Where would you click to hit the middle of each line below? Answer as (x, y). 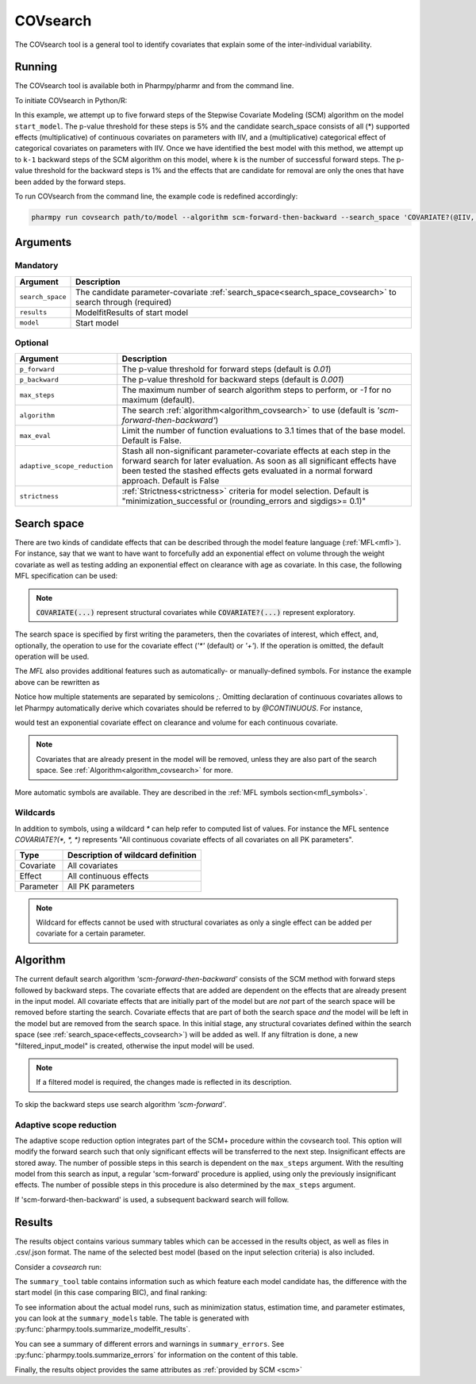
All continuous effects (108, 875)
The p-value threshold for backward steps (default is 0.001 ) (233, 379)
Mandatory (36, 266)
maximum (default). (158, 400)
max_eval (35, 435)
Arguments (43, 242)
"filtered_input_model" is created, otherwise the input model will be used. (134, 1046)
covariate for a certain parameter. (91, 933)
